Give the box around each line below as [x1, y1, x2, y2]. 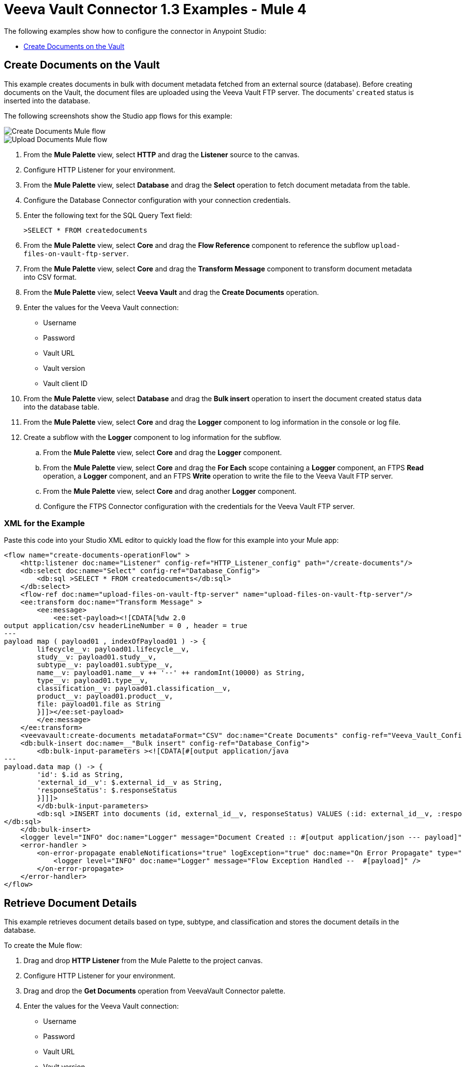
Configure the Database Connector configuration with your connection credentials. [23, 195, 291, 204]
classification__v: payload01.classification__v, [37, 684, 231, 693]
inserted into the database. [4, 96, 91, 105]
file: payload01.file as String [37, 700, 161, 708]
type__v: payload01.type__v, [37, 677, 149, 685]
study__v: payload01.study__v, [37, 653, 157, 661]
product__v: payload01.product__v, [37, 692, 173, 701]
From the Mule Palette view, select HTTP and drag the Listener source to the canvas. [23, 150, 300, 159]
